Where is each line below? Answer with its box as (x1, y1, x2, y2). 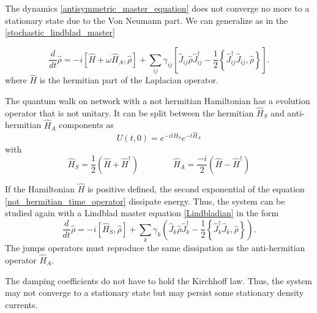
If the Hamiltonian (5, 183, 75, 195)
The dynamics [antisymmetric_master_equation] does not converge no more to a (5, 2, 310, 14)
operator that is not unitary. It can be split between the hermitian (5, 106, 254, 119)
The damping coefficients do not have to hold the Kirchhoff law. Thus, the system (5, 274, 312, 287)
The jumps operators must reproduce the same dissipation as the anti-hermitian (5, 241, 305, 254)
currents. (5, 298, 38, 311)
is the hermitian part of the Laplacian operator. (39, 74, 218, 86)
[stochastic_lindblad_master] (5, 26, 115, 39)
